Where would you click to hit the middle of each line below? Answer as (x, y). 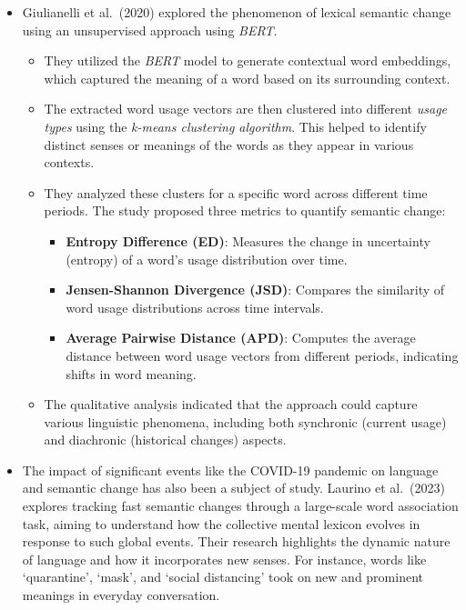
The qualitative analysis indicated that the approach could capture (231, 404)
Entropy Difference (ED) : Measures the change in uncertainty (248, 240)
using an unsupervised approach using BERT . (150, 30)
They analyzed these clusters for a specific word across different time (236, 192)
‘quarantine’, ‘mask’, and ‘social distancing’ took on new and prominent (223, 577)
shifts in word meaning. (131, 373)
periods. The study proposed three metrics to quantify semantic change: (245, 210)
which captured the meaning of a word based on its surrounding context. (247, 78)
